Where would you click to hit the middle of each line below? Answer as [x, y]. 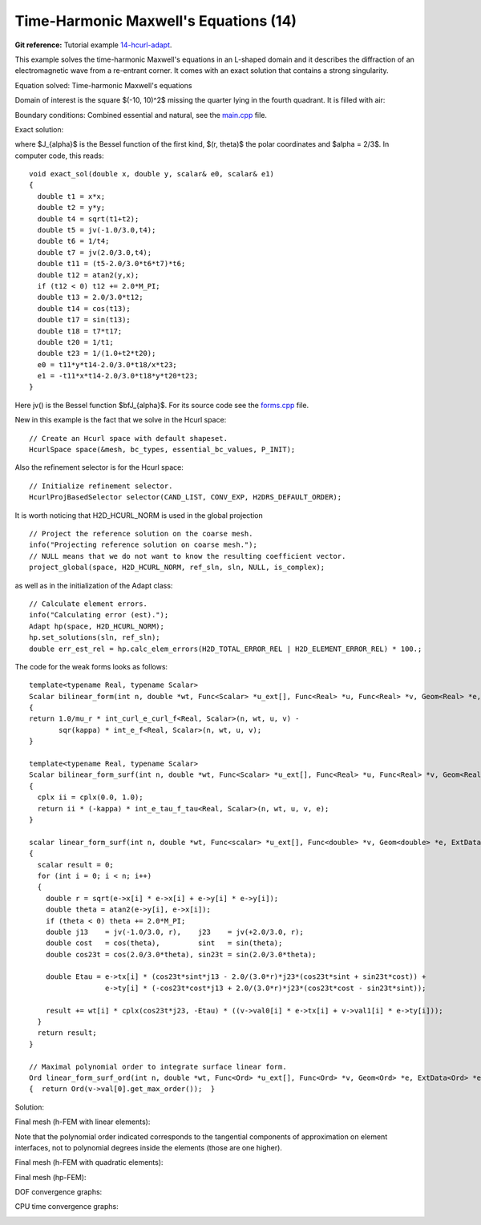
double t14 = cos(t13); [84, 308]
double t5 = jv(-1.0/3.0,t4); [97, 230]
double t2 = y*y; [71, 208]
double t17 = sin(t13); [84, 320]
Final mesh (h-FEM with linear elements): [83, 1122]
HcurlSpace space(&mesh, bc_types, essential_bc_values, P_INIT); [162, 450]
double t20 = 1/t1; [75, 342]
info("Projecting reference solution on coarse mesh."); [143, 545]
